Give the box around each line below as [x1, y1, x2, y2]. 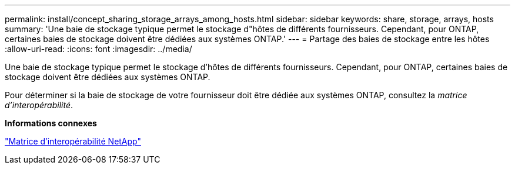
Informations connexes [5, 118, 97, 128]
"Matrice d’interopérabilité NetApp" [5, 136, 141, 146]
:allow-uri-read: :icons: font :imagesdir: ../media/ [5, 44, 192, 54]
